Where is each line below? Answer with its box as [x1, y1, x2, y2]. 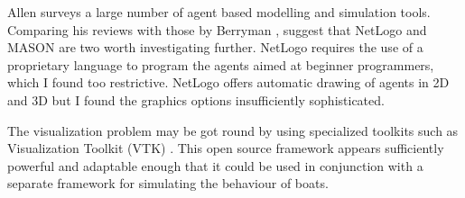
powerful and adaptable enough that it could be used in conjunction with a [7, 156, 423, 175]
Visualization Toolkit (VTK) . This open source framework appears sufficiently [7, 139, 444, 157]
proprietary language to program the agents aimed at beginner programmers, [7, 55, 434, 74]
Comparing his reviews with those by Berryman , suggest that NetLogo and [7, 20, 427, 39]
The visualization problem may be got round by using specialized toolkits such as [7, 121, 459, 139]
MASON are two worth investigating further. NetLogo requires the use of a [7, 38, 423, 57]
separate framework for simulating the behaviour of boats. [7, 174, 329, 193]
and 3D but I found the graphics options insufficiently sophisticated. [7, 90, 385, 109]
